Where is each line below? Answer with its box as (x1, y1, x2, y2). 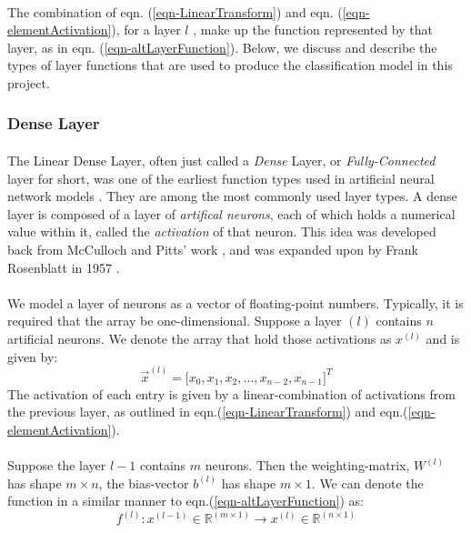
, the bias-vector (98, 473, 189, 492)
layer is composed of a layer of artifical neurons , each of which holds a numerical (7, 204, 456, 223)
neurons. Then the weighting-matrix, (205, 456, 410, 475)
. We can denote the (311, 473, 424, 492)
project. (7, 73, 50, 92)
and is (426, 328, 460, 347)
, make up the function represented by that (193, 20, 433, 39)
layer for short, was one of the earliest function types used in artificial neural (7, 168, 435, 187)
